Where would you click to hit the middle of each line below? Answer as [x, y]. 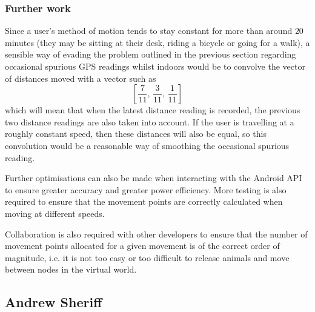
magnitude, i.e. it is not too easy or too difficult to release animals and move [147, 257]
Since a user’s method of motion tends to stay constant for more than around [149, 31]
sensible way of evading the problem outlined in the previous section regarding [151, 54]
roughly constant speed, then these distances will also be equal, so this [136, 134]
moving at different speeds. [55, 213]
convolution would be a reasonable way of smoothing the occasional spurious [147, 145]
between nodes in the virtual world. [71, 269]
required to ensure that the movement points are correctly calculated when [144, 201]
